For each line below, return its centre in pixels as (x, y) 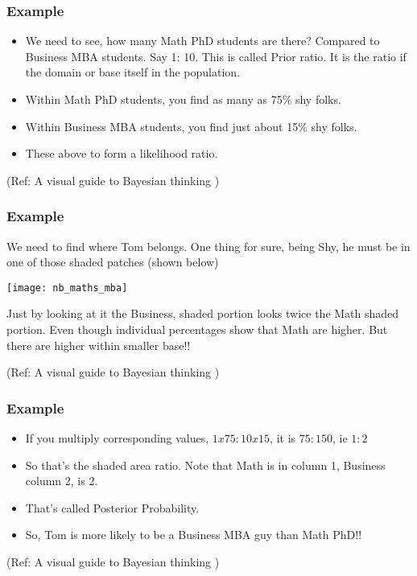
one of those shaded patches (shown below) (113, 262)
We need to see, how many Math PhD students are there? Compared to (202, 41)
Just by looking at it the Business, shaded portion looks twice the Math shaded (203, 313)
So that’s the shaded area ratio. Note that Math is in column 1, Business (205, 465)
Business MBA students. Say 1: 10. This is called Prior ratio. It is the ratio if (216, 56)
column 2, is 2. (62, 481)
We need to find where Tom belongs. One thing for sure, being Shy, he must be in (208, 246)
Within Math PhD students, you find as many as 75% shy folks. (183, 99)
